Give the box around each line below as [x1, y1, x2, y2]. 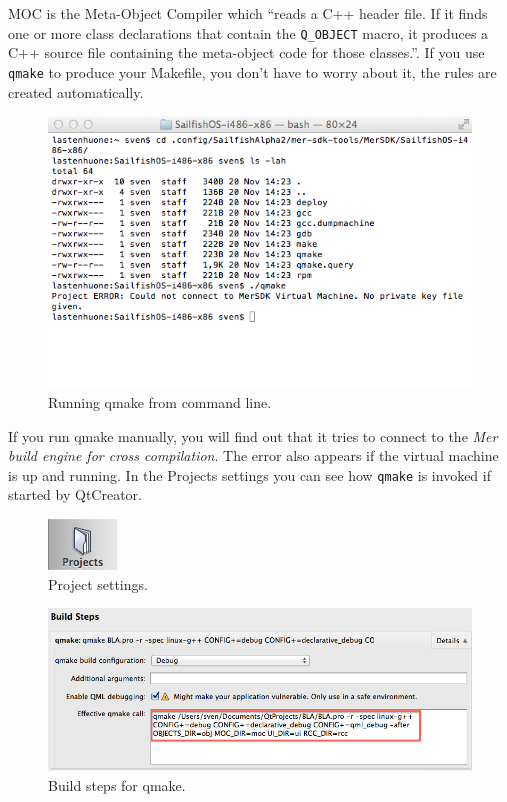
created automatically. [8, 81, 144, 102]
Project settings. [48, 573, 148, 594]
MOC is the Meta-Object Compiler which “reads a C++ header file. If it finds [8, 3, 488, 23]
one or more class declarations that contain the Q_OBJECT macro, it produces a [8, 22, 489, 43]
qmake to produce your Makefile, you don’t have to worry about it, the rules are [8, 61, 497, 82]
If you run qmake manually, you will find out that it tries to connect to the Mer [8, 425, 498, 446]
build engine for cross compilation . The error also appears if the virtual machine [8, 445, 499, 466]
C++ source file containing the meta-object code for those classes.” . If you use [8, 42, 485, 63]
